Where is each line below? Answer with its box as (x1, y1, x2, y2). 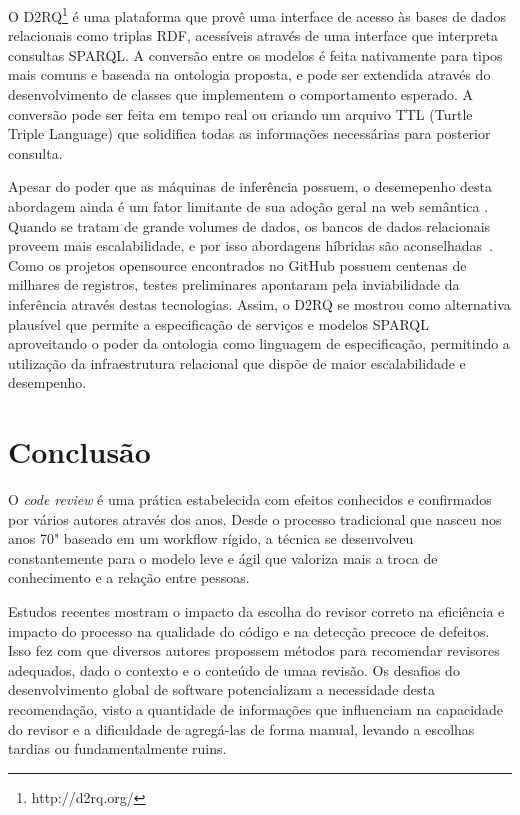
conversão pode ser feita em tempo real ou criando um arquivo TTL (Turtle (8, 103, 473, 124)
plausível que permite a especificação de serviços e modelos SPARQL (8, 313, 429, 334)
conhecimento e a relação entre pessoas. (8, 567, 250, 588)
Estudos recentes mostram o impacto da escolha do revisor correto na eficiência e (8, 601, 505, 622)
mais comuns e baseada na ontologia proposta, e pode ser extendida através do (8, 64, 491, 85)
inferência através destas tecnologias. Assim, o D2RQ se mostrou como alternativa (8, 293, 511, 314)
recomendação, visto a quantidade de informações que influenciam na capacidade (8, 699, 503, 719)
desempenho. (8, 372, 87, 393)
